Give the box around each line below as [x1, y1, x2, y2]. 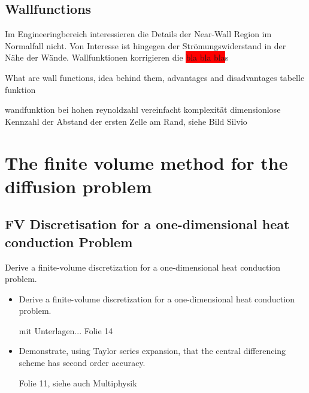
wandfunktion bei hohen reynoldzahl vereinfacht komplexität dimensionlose [5, 103, 281, 116]
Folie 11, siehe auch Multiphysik [19, 376, 137, 389]
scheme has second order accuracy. [19, 356, 146, 369]
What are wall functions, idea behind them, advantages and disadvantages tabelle [5, 71, 305, 83]
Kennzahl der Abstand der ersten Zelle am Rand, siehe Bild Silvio [5, 115, 247, 127]
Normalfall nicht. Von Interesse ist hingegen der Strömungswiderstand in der [5, 39, 286, 52]
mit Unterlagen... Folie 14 [19, 324, 113, 337]
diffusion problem [5, 173, 152, 198]
